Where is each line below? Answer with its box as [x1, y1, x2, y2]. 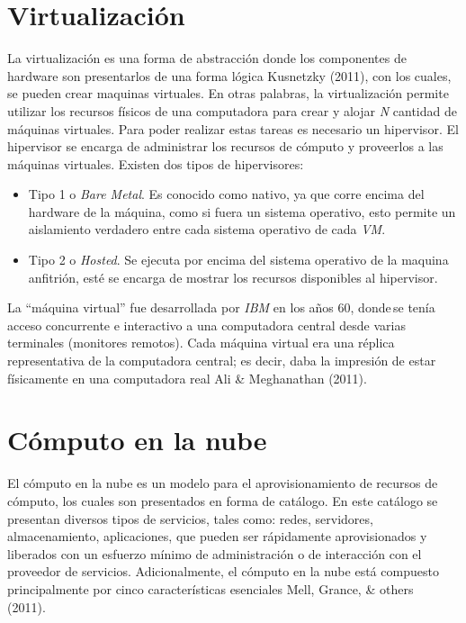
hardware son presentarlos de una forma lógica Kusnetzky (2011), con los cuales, [7, 66, 452, 85]
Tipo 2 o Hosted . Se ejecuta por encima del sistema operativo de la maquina [28, 250, 449, 269]
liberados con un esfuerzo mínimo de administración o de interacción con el [7, 544, 422, 563]
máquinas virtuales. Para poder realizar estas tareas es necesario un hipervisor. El [7, 119, 459, 138]
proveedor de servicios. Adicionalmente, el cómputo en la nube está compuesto [7, 562, 439, 581]
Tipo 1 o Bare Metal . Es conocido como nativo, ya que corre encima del [28, 185, 425, 203]
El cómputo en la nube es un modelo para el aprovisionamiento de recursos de [7, 474, 438, 492]
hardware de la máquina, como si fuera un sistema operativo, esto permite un [28, 202, 456, 221]
